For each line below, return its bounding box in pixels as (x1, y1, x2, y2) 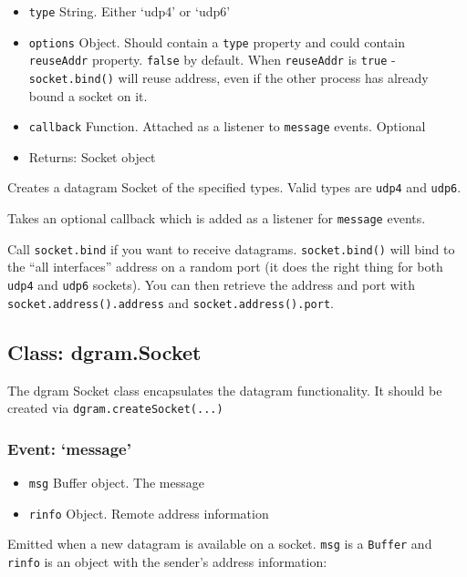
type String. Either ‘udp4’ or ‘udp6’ (28, 2, 231, 20)
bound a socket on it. (28, 86, 148, 105)
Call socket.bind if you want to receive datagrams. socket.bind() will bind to (7, 239, 455, 258)
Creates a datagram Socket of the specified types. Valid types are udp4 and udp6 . (7, 178, 462, 197)
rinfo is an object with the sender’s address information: (7, 551, 327, 571)
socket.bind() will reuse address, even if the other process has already (28, 67, 429, 87)
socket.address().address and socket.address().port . (7, 293, 334, 312)
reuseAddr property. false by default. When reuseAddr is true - (28, 50, 396, 69)
